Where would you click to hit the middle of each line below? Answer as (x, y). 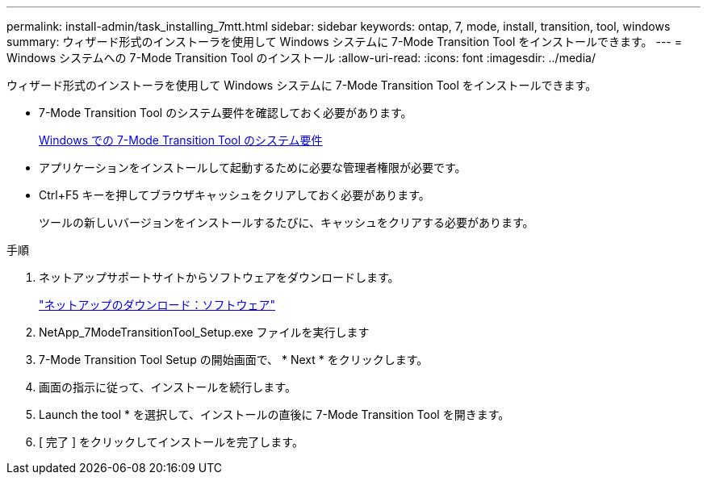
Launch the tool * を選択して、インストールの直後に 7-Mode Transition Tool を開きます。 (274, 414)
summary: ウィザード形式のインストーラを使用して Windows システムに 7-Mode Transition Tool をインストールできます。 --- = (345, 42)
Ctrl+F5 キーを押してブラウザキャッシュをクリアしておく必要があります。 (234, 195)
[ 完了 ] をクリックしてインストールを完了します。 (171, 442)
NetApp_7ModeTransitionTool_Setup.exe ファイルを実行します (204, 332)
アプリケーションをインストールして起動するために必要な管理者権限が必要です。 (253, 167)
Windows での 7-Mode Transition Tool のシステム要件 (181, 140)
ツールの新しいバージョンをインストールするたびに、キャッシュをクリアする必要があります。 (287, 222)
